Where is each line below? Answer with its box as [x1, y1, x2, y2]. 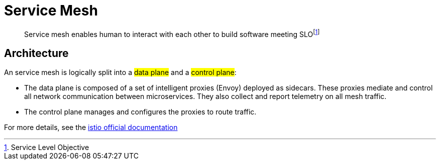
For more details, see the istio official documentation [4, 123, 178, 132]
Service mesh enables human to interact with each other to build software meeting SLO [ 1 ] [24, 28, 320, 38]
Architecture [4, 46, 69, 59]
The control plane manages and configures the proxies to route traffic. [24, 107, 257, 116]
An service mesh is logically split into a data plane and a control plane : [4, 68, 237, 77]
